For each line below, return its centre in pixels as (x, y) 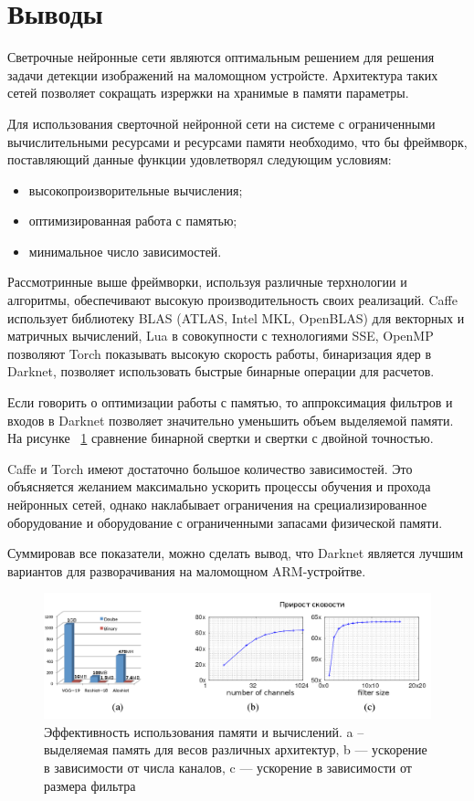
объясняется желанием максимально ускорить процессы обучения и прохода (219, 486)
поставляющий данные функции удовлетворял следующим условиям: (200, 159)
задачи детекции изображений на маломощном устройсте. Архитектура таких (223, 74)
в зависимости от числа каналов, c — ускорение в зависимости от (228, 768)
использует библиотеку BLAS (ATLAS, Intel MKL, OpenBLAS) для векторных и (236, 317)
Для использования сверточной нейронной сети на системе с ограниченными (221, 123)
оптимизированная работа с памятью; (133, 221)
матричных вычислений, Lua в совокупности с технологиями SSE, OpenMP (221, 336)
